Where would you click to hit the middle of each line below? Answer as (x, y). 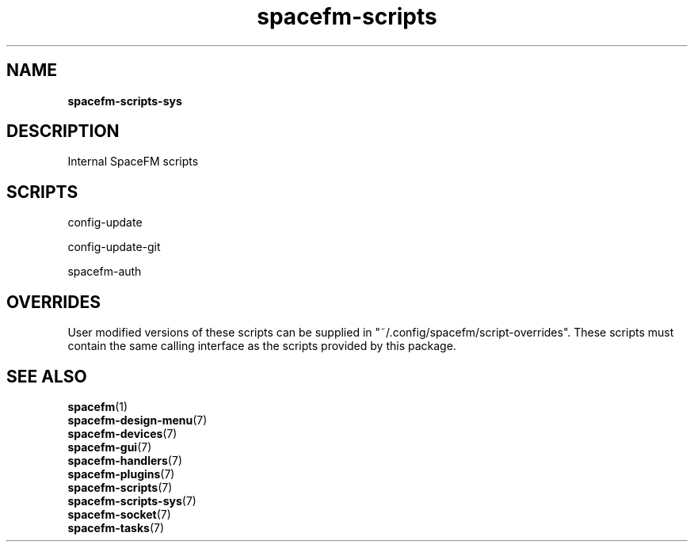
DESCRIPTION (63, 131)
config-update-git (114, 247)
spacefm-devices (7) (122, 433)
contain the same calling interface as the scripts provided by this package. (262, 346)
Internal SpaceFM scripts (133, 162)
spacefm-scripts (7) (120, 487)
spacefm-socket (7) (119, 514)
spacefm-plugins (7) (121, 474)
